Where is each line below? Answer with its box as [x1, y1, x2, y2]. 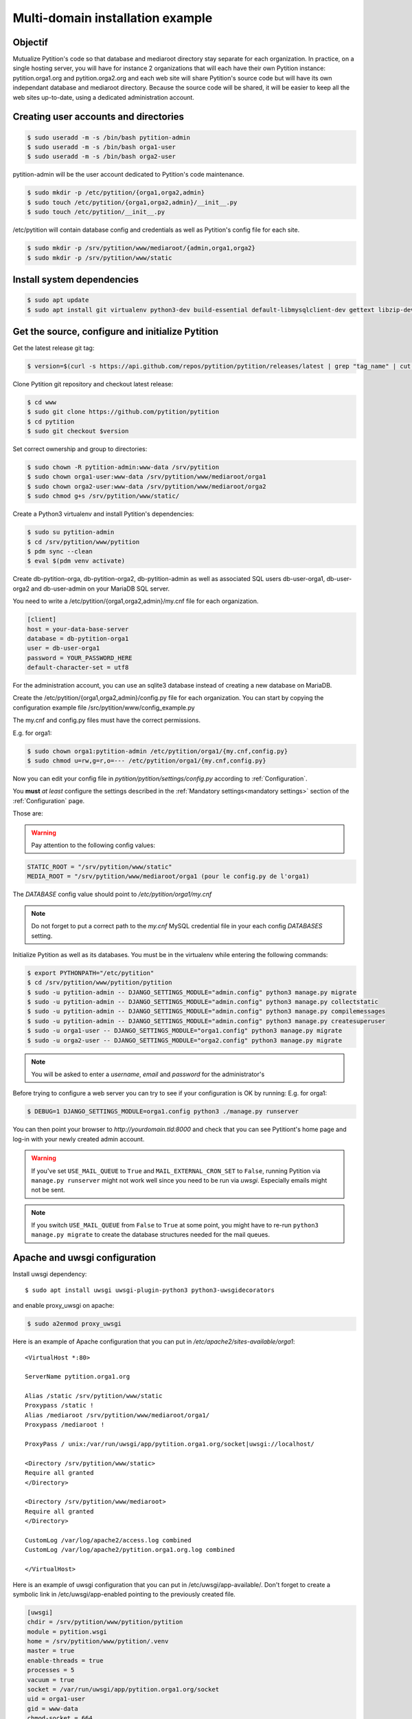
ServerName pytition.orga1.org [25, 1372, 130, 1381]
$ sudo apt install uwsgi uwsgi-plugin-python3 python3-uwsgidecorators [25, 1286, 275, 1294]
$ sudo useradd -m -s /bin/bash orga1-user [27, 143, 176, 151]
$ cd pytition [27, 417, 75, 426]
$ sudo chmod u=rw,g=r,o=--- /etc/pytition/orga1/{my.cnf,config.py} [27, 757, 266, 765]
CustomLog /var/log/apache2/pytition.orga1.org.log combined [25, 1546, 235, 1554]
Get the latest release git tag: [12, 344, 95, 352]
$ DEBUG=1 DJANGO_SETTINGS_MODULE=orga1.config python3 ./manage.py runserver [27, 1108, 299, 1115]
